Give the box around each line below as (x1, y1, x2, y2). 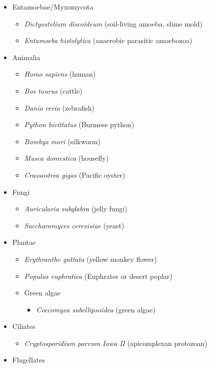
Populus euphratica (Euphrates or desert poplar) (24, 270, 172, 281)
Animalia (12, 52, 40, 62)
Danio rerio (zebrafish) (24, 102, 94, 113)
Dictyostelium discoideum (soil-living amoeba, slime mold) (24, 18, 202, 29)
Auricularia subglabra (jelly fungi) (24, 203, 127, 214)
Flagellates (12, 354, 45, 365)
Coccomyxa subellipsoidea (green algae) (36, 304, 155, 314)
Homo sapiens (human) (24, 69, 96, 79)
